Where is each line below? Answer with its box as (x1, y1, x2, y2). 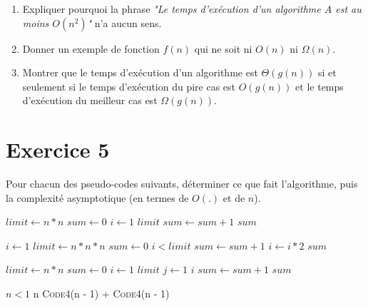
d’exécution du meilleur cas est (22, 93, 158, 108)
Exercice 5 (6, 135, 110, 164)
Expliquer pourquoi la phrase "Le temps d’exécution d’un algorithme (22, 1, 321, 16)
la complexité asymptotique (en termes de (6, 190, 189, 205)
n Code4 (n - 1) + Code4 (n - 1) (33, 286, 170, 301)
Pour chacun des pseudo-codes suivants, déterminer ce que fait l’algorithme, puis (6, 176, 358, 191)
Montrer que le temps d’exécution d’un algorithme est (22, 65, 258, 80)
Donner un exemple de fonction (22, 41, 160, 56)
